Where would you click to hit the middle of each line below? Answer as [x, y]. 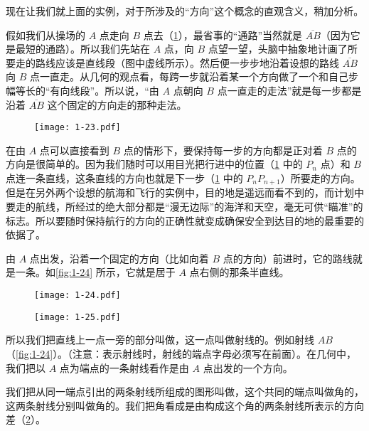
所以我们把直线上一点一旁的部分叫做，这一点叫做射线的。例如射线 [160, 340]
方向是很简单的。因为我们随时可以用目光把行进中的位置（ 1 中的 [154, 164]
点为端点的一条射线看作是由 [124, 367]
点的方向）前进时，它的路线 [288, 258]
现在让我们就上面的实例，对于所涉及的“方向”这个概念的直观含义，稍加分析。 [185, 11]
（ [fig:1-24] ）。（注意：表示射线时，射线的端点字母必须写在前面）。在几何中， [181, 353]
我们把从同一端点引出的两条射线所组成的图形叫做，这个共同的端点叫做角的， [185, 392]
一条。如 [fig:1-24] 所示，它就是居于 [95, 272]
